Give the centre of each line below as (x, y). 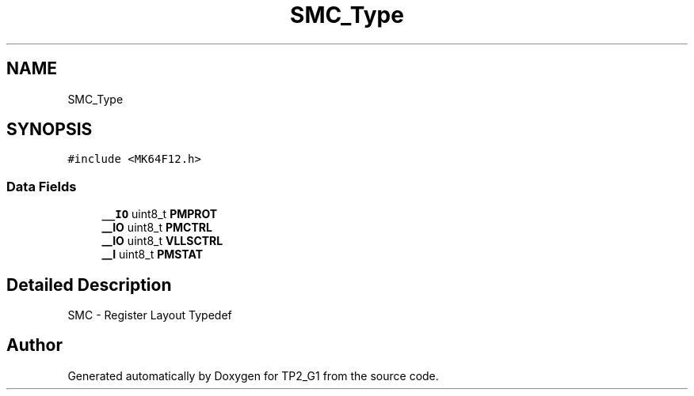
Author (34, 345)
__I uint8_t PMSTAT (152, 255)
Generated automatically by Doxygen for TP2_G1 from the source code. (253, 375)
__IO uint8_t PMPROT (160, 214)
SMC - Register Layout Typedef (150, 315)
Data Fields (42, 186)
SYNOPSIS (50, 130)
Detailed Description (89, 285)
